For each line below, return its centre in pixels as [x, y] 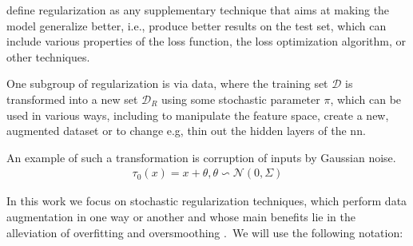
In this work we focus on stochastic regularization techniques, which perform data [207, 201]
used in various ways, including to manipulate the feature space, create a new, [198, 115]
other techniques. [48, 56]
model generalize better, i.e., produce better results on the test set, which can [197, 25]
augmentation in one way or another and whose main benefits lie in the [181, 216]
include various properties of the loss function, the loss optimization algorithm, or [206, 41]
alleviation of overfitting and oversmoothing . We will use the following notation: [205, 232]
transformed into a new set [72, 99]
